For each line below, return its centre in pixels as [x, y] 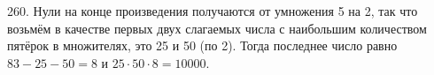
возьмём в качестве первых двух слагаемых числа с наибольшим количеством [217, 28]
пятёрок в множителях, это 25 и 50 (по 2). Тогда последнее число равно [202, 45]
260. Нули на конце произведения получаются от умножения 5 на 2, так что [213, 11]
